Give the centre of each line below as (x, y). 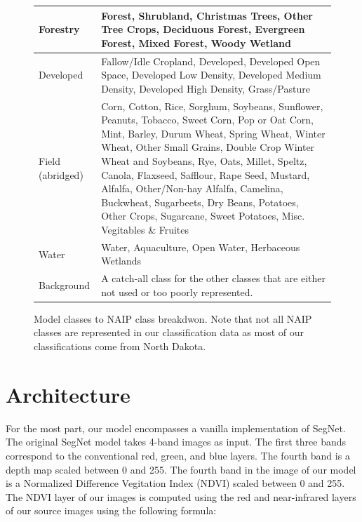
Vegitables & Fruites (145, 229)
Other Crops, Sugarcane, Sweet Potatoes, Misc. (203, 216)
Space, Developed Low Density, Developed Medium (211, 75)
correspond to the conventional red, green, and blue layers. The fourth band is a (178, 455)
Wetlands (121, 261)
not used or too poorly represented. (177, 292)
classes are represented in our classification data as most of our (169, 332)
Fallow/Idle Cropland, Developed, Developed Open (211, 61)
